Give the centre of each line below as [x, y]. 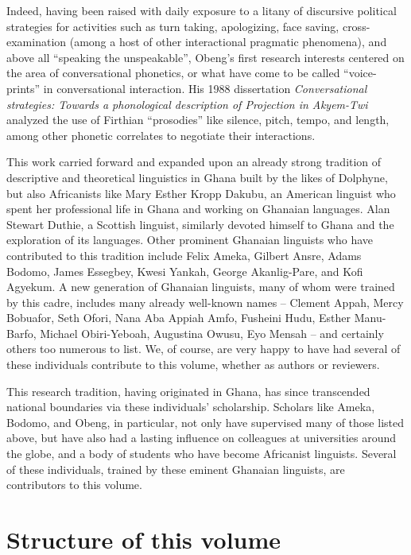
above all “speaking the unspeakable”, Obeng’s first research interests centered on [205, 57]
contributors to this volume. [74, 485]
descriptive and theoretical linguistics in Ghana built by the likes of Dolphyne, [197, 177]
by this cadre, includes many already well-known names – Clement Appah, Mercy [205, 302]
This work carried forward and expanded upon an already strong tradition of [194, 162]
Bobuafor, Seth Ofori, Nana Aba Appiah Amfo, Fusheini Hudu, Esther [179, 318]
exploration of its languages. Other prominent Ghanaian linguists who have [190, 240]
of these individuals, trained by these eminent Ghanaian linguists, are [176, 469]
